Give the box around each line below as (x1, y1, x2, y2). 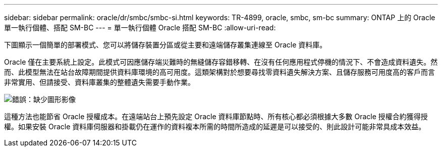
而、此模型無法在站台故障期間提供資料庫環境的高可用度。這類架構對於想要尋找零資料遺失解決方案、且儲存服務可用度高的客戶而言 (4, 68, 435, 76)
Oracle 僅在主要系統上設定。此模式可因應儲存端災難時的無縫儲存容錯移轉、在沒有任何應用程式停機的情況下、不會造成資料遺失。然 (4, 58, 438, 66)
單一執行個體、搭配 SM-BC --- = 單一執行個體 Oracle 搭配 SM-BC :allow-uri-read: (4, 23, 276, 32)
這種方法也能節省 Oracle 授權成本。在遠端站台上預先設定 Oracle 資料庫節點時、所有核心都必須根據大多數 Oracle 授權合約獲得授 (4, 112, 428, 121)
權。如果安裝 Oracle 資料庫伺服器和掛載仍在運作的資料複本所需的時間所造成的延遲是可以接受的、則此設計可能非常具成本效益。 (4, 122, 426, 131)
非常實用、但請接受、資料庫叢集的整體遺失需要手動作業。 (4, 78, 195, 86)
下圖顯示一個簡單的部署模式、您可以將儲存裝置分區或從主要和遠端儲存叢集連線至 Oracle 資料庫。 (4, 40, 327, 49)
